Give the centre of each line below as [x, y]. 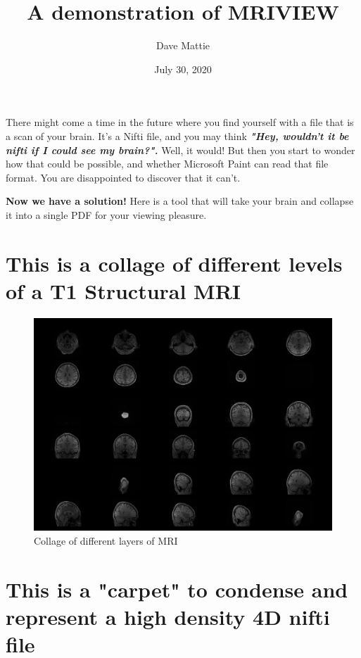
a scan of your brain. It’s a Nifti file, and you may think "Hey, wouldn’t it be [177, 135]
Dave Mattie [183, 45]
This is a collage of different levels [174, 263]
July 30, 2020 [183, 69]
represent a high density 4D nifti [168, 617]
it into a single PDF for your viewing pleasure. [106, 214]
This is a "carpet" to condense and [177, 589]
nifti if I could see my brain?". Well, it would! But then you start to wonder [180, 150]
